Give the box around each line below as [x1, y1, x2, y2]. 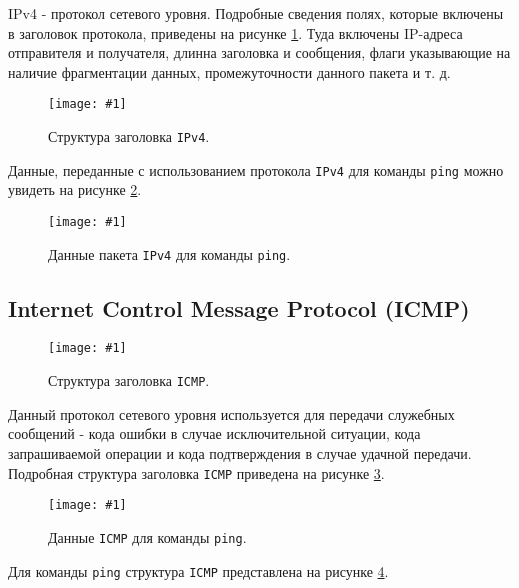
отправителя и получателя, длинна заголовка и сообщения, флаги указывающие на [8, 42, 511, 63]
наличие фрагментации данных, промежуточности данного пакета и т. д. [8, 61, 451, 82]
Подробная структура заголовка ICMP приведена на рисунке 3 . [8, 462, 385, 483]
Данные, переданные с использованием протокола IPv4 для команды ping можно [8, 159, 504, 180]
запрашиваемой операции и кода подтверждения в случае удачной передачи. [8, 442, 472, 463]
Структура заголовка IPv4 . [48, 126, 210, 147]
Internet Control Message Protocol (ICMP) [8, 292, 470, 323]
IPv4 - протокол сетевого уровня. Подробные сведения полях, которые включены [8, 3, 504, 23]
